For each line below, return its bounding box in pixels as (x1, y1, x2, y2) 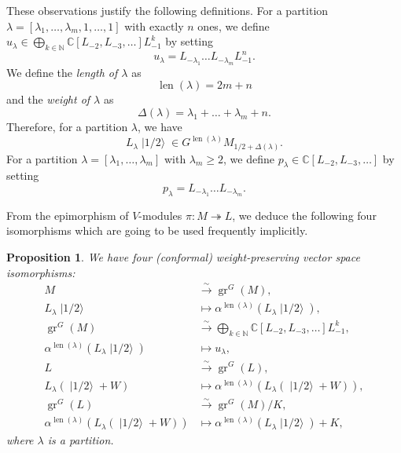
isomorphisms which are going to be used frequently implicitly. (6, 222, 308, 239)
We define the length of (6, 64, 118, 80)
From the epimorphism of (6, 206, 129, 223)
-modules (138, 206, 182, 223)
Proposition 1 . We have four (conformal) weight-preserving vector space (6, 249, 360, 265)
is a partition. (47, 432, 114, 448)
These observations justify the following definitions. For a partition (6, 2, 329, 18)
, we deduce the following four (232, 206, 377, 223)
